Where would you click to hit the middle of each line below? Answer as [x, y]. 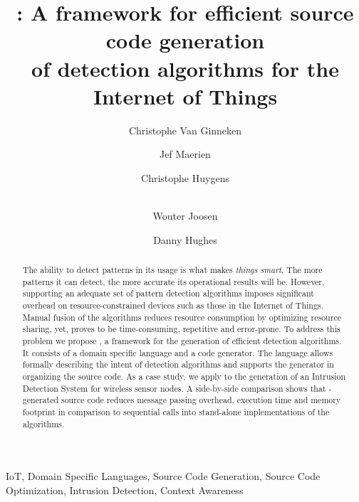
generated [41, 400]
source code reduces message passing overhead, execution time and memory [201, 400]
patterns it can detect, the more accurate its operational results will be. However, [173, 281]
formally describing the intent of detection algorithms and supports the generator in [178, 364]
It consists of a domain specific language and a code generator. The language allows [178, 352]
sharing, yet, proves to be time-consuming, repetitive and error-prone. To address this [181, 329]
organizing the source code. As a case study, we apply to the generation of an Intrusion [184, 376]
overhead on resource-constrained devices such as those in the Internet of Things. [173, 305]
